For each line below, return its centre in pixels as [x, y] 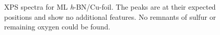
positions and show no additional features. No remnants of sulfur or [110, 16]
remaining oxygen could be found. [57, 27]
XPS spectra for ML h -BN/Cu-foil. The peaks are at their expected [110, 7]
